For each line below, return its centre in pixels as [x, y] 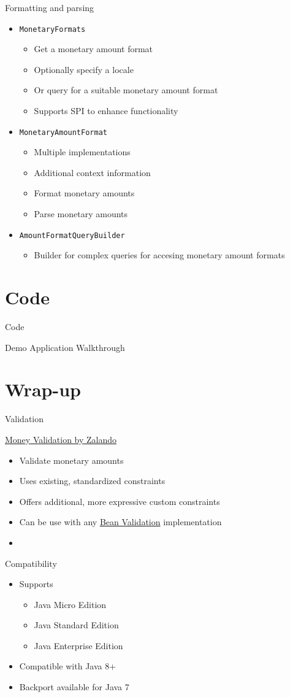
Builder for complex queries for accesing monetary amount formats [159, 255]
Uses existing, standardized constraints [92, 481]
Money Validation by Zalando [61, 439]
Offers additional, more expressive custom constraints [120, 501]
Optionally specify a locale [84, 69]
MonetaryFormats [52, 29]
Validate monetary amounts [71, 460]
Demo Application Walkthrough [65, 347]
